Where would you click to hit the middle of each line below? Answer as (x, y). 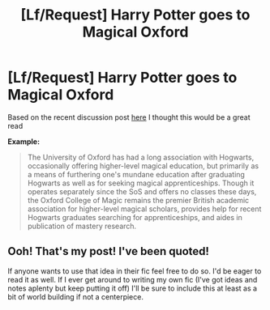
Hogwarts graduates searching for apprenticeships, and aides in (135, 217)
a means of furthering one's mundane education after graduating (136, 174)
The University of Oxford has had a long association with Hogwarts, (141, 157)
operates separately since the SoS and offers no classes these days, (142, 191)
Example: (24, 141)
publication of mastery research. (82, 226)
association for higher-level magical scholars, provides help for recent (144, 209)
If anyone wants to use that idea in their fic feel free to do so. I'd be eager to (135, 271)
